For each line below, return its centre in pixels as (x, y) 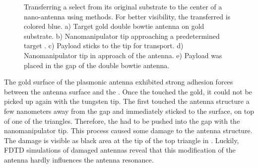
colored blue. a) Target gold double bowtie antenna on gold (114, 26)
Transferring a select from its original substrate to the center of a (123, 6)
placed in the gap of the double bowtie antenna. (97, 65)
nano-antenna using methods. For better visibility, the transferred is (127, 16)
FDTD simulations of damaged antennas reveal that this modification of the (120, 150)
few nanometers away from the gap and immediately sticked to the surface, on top (129, 111)
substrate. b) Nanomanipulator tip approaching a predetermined (122, 36)
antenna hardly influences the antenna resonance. (79, 159)
